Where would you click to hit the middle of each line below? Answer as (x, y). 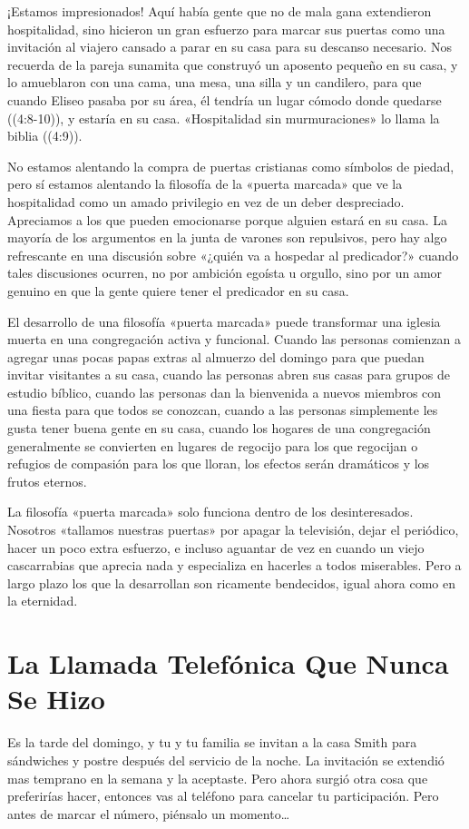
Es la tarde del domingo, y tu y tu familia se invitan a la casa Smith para (212, 742)
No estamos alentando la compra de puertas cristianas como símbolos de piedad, (231, 166)
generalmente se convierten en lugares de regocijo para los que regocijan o (213, 445)
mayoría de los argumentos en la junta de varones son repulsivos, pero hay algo (227, 237)
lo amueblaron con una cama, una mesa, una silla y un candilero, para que (215, 82)
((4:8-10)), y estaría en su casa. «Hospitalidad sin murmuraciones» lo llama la (224, 118)
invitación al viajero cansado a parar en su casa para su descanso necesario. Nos (230, 47)
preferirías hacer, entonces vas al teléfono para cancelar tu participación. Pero (223, 796)
